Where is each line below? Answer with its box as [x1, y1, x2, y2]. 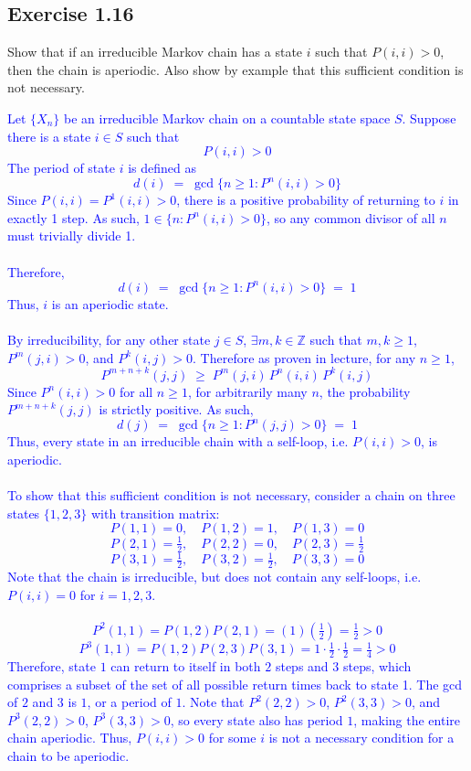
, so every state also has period [170, 710, 343, 729]
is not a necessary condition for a [268, 728, 455, 747]
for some [208, 728, 256, 747]
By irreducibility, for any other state [7, 329, 211, 348]
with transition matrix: [90, 503, 220, 522]
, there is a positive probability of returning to [176, 190, 435, 209]
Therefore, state [7, 657, 96, 676]
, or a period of [87, 692, 172, 712]
